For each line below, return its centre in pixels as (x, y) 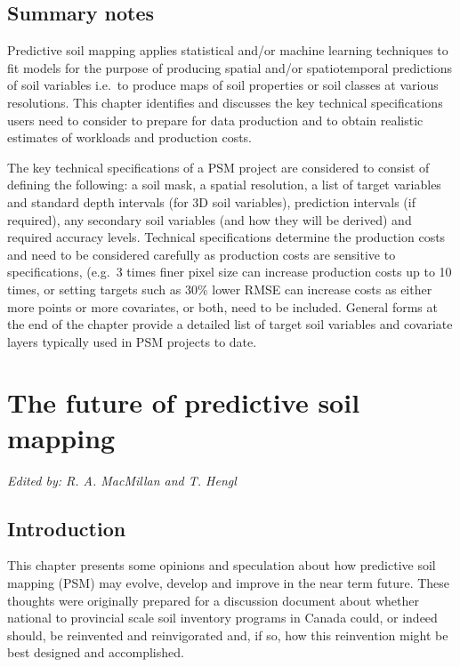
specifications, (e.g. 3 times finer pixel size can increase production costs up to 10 (230, 272)
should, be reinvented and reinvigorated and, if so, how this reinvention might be (228, 635)
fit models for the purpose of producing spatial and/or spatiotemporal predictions (230, 67)
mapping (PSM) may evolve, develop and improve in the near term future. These (229, 583)
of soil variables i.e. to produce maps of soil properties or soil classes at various (223, 85)
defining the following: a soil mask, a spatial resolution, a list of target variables (224, 185)
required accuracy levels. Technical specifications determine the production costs (226, 237)
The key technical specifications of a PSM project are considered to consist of (218, 167)
